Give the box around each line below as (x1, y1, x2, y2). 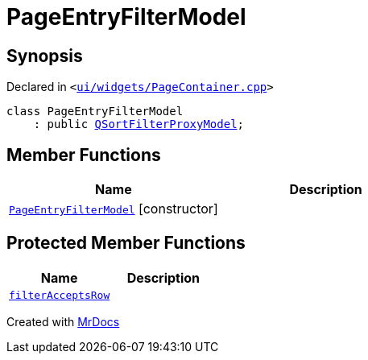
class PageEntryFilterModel (6, 105, 184, 118)
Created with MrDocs (6, 314, 120, 329)
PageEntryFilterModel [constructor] (9, 201, 218, 217)
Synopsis (6, 45, 83, 66)
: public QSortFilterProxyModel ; (33, 118, 245, 131)
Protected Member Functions (6, 233, 246, 254)
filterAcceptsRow (9, 288, 110, 301)
